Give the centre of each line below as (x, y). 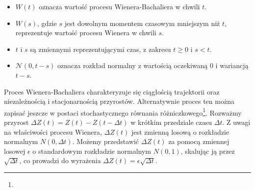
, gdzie (47, 23)
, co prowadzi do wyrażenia (60, 160)
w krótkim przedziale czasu (171, 122)
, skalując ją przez (208, 151)
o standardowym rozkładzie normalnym (92, 151)
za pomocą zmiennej (199, 141)
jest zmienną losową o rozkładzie (180, 131)
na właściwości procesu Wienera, (53, 131)
